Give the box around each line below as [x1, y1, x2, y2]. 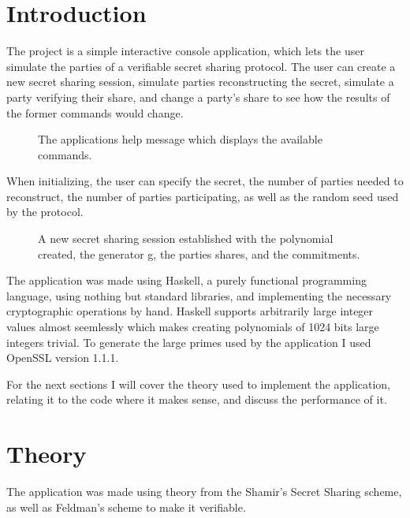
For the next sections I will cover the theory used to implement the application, [6, 375, 391, 392]
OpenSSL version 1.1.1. [6, 349, 119, 366]
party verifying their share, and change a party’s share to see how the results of [6, 88, 390, 105]
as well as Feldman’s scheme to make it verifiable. [6, 498, 246, 515]
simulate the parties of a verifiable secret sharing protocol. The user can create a [6, 58, 396, 74]
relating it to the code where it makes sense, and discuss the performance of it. [6, 391, 387, 408]
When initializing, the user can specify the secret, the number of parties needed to [6, 173, 404, 189]
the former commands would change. [6, 104, 184, 121]
